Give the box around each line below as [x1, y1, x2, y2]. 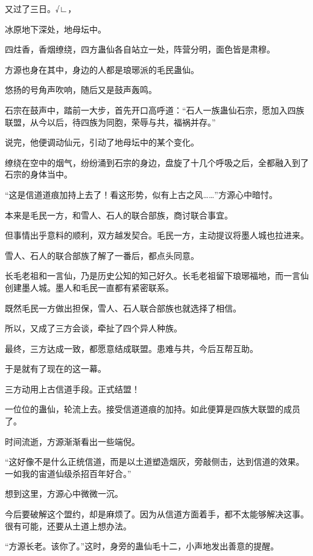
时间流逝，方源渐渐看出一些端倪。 [5, 435, 140, 447]
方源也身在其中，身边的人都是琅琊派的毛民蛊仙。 [5, 63, 199, 75]
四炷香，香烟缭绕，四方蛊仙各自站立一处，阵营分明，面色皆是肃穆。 [5, 43, 275, 56]
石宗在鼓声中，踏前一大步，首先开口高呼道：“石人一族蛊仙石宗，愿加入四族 [5, 103, 305, 116]
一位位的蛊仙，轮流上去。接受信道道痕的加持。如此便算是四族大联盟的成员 [5, 403, 300, 415]
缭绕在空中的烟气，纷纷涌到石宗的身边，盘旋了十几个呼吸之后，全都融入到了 [5, 156, 309, 168]
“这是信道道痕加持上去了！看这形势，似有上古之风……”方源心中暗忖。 [5, 188, 277, 200]
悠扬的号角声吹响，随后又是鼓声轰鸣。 [5, 83, 157, 96]
